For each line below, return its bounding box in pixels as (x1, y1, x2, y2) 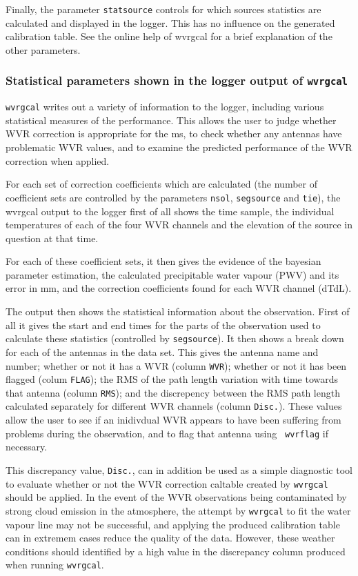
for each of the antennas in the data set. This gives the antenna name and (6, 344, 319, 359)
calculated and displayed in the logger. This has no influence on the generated (6, 15, 335, 30)
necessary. (6, 439, 48, 454)
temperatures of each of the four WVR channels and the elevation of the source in (6, 217, 353, 232)
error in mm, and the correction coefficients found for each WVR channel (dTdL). (6, 281, 352, 295)
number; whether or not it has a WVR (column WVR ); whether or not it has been (6, 358, 347, 373)
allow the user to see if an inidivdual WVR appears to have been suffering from (6, 413, 341, 427)
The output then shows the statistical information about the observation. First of (6, 304, 350, 319)
